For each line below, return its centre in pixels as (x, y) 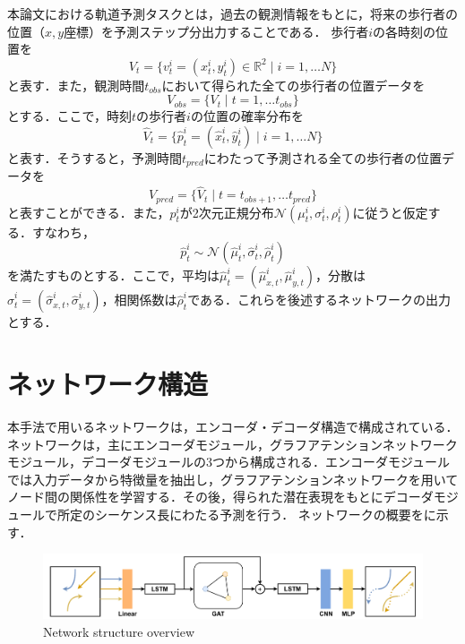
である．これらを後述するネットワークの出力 (319, 300)
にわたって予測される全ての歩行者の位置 (323, 157)
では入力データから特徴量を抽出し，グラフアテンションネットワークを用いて (233, 479)
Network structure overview (119, 631)
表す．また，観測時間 (82, 85)
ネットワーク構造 (108, 384)
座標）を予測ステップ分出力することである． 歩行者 (216, 31)
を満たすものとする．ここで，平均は (114, 275)
